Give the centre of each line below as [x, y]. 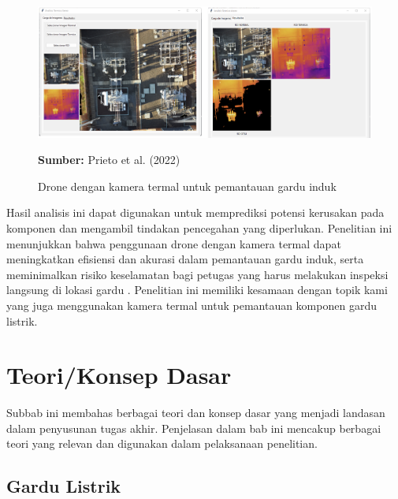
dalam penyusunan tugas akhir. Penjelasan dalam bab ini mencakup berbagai [194, 428]
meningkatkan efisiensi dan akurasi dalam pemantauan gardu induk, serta [185, 259]
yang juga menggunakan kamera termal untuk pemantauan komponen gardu [192, 305]
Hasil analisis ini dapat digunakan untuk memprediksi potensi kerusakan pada [195, 212]
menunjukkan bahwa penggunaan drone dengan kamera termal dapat [174, 243]
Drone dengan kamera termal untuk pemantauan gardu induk [187, 186]
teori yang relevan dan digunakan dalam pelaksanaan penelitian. [162, 443]
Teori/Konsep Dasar [119, 375]
